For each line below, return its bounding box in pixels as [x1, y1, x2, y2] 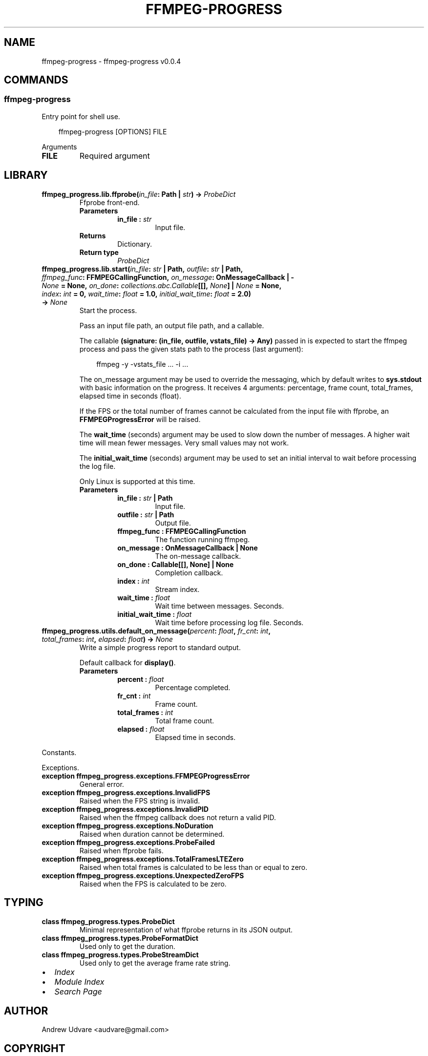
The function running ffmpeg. [155, 535, 250, 544]
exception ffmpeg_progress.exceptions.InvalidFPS [42, 788, 211, 797]
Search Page [54, 986, 102, 996]
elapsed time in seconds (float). [79, 391, 181, 400]
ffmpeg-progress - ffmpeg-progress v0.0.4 [42, 57, 181, 65]
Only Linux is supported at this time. [79, 477, 195, 486]
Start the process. [79, 306, 137, 315]
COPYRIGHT [4, 1042, 65, 1055]
